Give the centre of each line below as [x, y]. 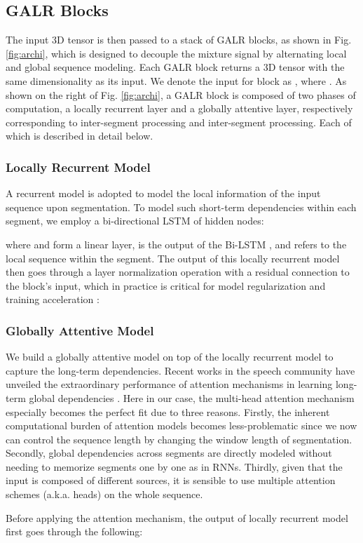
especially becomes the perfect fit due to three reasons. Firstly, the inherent [168, 411]
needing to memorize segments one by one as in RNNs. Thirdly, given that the [174, 466]
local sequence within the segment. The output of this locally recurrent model [173, 258]
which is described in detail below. [80, 136]
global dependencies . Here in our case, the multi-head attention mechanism [192, 397]
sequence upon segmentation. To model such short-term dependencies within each [181, 207]
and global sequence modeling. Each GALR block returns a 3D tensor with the [175, 67]
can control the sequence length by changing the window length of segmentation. [179, 439]
